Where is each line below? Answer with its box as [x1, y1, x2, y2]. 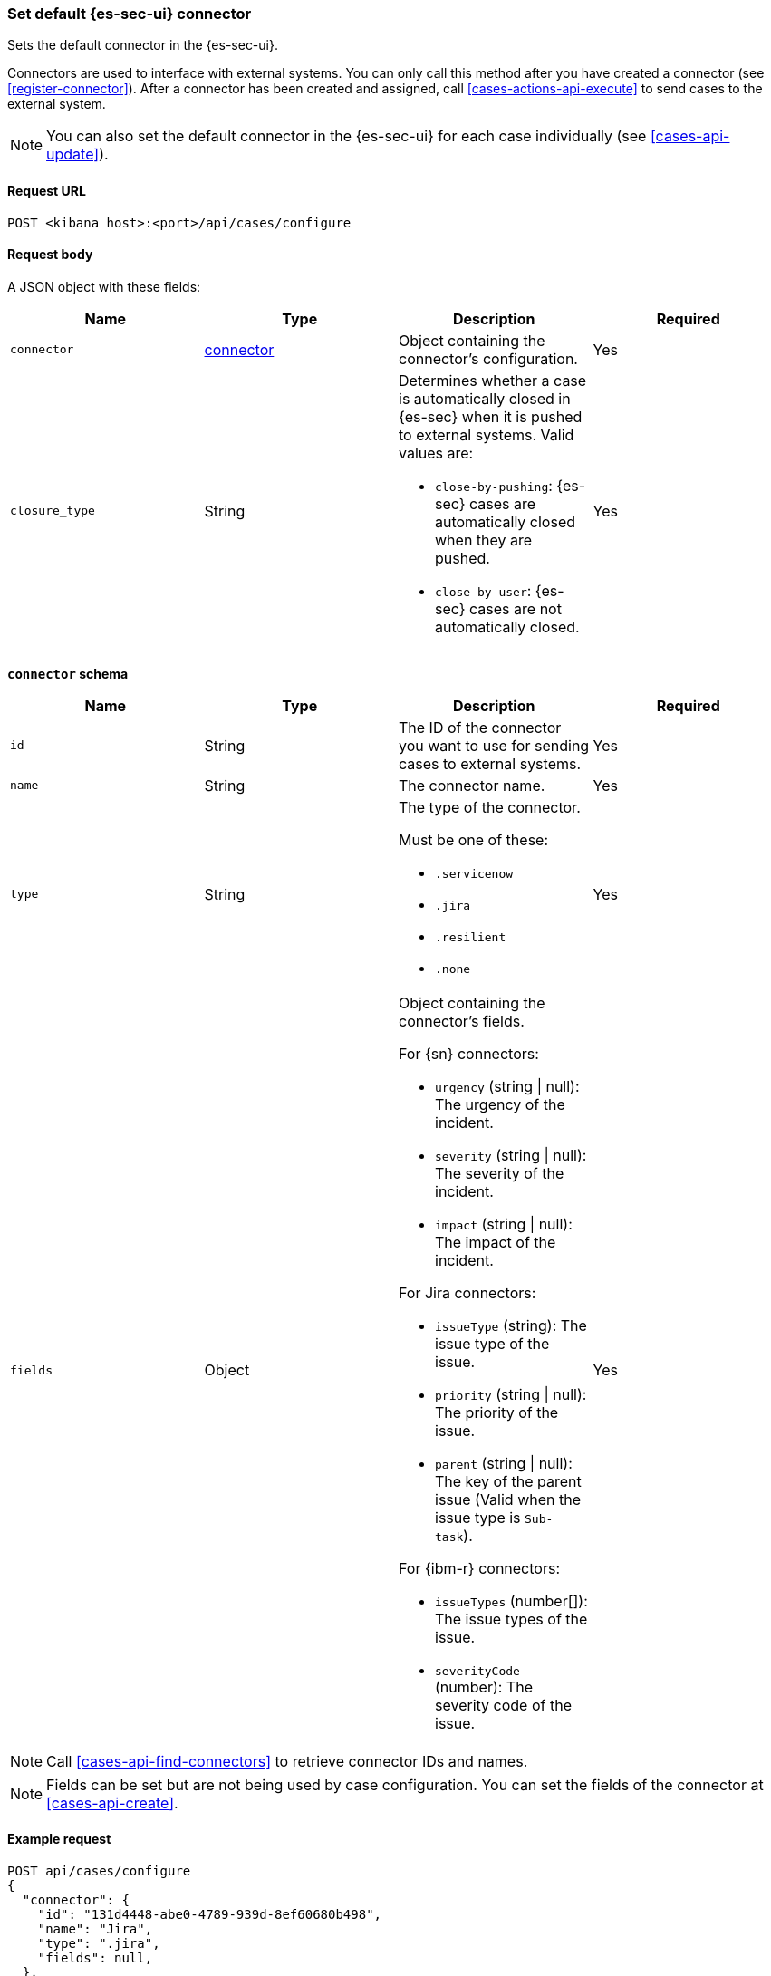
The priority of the [435, 1402, 559, 1422]
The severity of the [435, 1163, 564, 1182]
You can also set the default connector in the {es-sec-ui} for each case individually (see [46, 127, 647, 146]
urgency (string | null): [435, 1076, 580, 1095]
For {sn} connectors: [399, 1044, 539, 1063]
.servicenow [435, 866, 514, 881]
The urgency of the [435, 1094, 565, 1113]
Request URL [7, 182, 86, 198]
